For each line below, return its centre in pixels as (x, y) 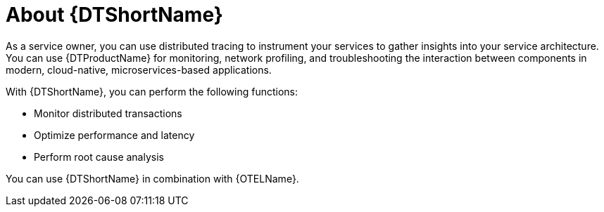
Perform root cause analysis (99, 157)
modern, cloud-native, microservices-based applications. (139, 69)
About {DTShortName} (114, 15)
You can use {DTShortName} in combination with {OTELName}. (152, 178)
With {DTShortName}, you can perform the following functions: (152, 91)
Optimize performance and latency (114, 135)
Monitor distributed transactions (108, 113)
